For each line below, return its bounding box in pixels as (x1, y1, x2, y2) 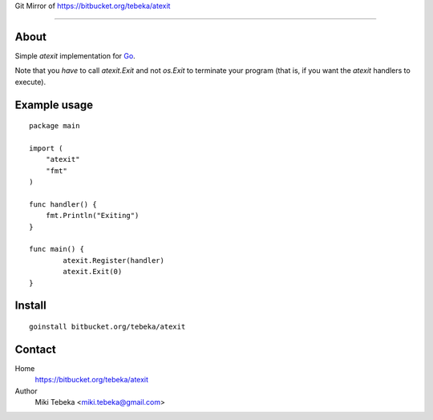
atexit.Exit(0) (63, 267, 123, 277)
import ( (29, 143, 63, 152)
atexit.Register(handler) (63, 256, 164, 265)
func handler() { (29, 200, 97, 208)
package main (29, 121, 80, 131)
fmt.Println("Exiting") (45, 211, 140, 220)
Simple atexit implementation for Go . (14, 50, 136, 60)
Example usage (14, 98, 94, 111)
